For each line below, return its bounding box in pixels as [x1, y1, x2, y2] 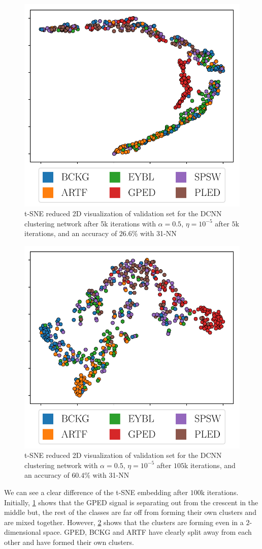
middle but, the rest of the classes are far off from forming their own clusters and [4, 507, 256, 517]
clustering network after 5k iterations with [24, 218, 156, 228]
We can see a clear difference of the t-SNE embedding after [4, 487, 188, 498]
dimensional [4, 527, 41, 537]
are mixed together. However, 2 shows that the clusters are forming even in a [4, 516, 244, 527]
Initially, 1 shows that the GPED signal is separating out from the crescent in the [4, 497, 258, 507]
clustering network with [24, 459, 98, 470]
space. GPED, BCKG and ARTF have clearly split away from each [43, 527, 252, 537]
